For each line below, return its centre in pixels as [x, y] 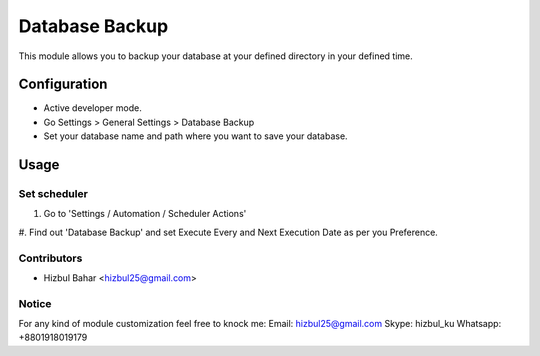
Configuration [63, 84]
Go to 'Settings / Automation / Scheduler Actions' [145, 214]
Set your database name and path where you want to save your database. [196, 136]
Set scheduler [53, 194]
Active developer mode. [92, 108]
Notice [35, 303]
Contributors [50, 258]
